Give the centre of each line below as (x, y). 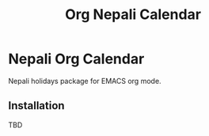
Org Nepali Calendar (133, 15)
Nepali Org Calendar (76, 59)
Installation (36, 106)
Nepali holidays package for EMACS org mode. (85, 81)
